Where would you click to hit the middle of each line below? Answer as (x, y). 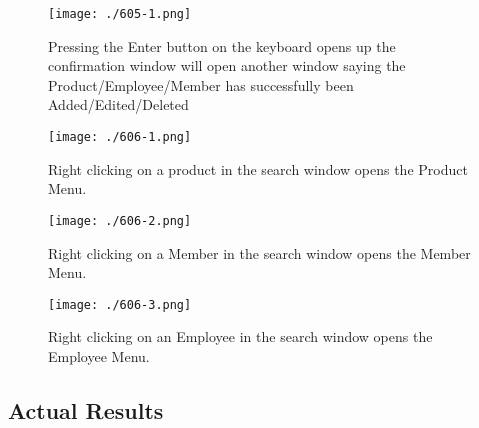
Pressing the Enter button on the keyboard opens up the (222, 45)
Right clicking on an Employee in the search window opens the (240, 336)
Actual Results (86, 409)
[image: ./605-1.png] (120, 14)
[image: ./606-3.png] (120, 304)
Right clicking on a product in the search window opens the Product (258, 168)
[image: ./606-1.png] (120, 137)
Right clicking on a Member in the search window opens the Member (259, 252)
